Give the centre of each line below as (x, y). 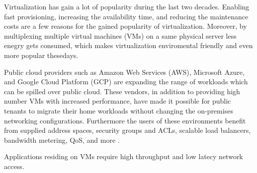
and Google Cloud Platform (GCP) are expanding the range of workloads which (126, 82)
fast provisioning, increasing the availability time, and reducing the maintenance (126, 16)
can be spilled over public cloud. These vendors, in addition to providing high (122, 91)
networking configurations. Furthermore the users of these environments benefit (125, 120)
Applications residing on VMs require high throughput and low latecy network (124, 156)
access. (14, 166)
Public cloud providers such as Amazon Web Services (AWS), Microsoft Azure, (124, 72)
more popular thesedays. (41, 55)
